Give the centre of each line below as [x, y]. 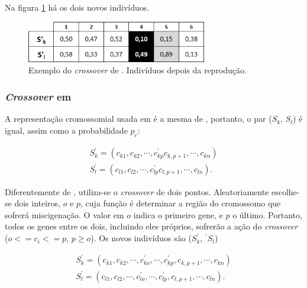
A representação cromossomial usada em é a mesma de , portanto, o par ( [138, 119]
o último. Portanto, [267, 214]
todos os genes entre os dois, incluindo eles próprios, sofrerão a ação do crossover [151, 226]
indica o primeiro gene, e [178, 214]
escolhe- [285, 191]
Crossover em [38, 96]
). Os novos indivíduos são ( [141, 238]
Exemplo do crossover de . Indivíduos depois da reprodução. [138, 70]
